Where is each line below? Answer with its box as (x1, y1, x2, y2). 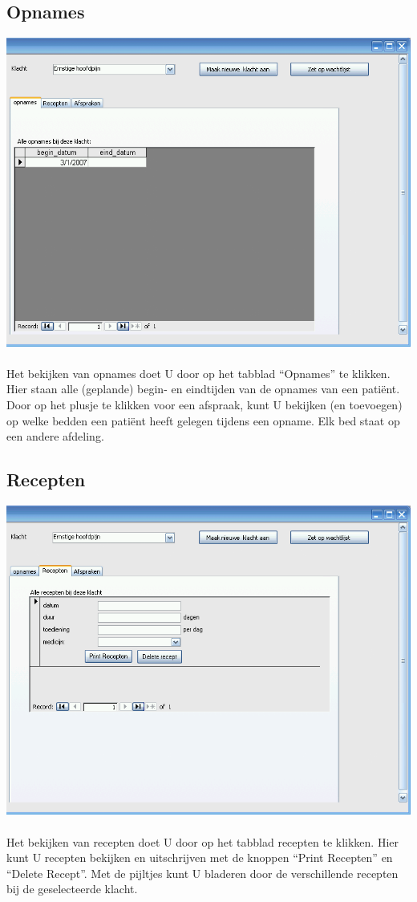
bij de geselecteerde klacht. (6, 880, 138, 897)
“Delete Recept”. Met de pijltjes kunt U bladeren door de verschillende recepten (6, 864, 399, 881)
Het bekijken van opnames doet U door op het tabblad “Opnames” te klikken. (6, 364, 391, 381)
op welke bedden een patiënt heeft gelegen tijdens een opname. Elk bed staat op (6, 412, 400, 429)
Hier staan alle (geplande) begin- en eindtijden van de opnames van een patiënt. (6, 380, 400, 397)
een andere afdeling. (6, 428, 104, 445)
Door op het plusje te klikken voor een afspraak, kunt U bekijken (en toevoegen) (6, 396, 403, 412)
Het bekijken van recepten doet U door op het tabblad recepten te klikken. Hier (6, 833, 399, 850)
